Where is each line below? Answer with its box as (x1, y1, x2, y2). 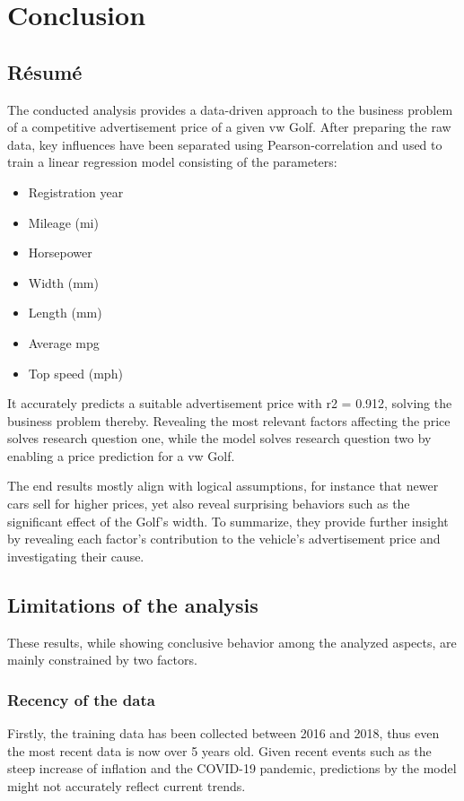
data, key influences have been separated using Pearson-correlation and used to (7, 135, 442, 153)
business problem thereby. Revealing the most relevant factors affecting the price (7, 411, 451, 430)
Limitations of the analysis (7, 590, 258, 618)
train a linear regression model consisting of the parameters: (7, 152, 337, 171)
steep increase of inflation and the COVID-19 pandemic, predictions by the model (7, 759, 457, 778)
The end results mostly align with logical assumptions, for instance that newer (7, 476, 439, 495)
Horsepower (28, 243, 92, 262)
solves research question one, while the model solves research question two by (7, 429, 432, 448)
